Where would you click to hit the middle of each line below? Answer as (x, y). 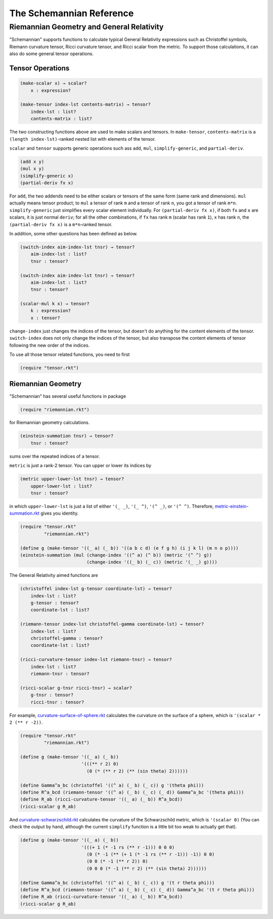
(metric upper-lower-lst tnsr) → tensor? (72, 479)
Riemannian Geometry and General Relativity (86, 27)
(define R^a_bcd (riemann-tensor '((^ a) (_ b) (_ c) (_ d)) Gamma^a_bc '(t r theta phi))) (137, 890)
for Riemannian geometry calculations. (50, 423)
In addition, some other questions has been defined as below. (73, 233)
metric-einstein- (232, 506)
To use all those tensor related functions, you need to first (70, 355)
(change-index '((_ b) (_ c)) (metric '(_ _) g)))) (152, 562)
